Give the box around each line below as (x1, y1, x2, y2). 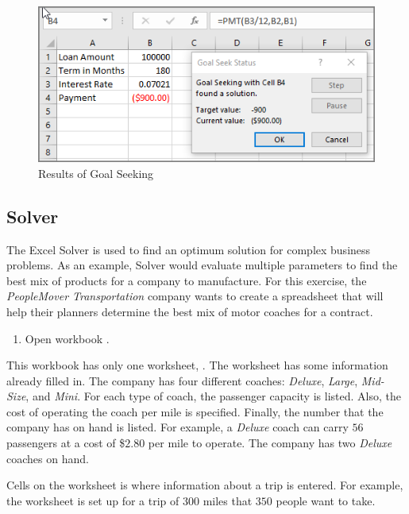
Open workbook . (25, 330, 110, 346)
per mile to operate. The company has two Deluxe (148, 435, 392, 451)
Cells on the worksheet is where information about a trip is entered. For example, (6, 477, 403, 493)
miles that (203, 492, 253, 508)
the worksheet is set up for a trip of (6, 492, 179, 508)
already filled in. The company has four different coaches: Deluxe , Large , (6, 372, 358, 388)
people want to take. (276, 492, 376, 508)
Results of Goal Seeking (38, 164, 154, 181)
